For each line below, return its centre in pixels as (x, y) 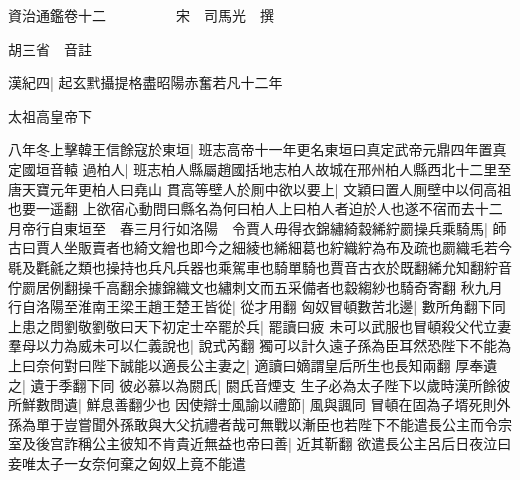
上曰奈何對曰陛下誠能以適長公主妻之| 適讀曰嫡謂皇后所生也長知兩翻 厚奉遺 (253, 364)
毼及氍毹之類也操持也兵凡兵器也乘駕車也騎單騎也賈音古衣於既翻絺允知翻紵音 (260, 266)
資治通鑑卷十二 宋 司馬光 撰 (141, 15)
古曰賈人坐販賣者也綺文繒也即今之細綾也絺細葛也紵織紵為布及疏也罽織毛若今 (260, 247)
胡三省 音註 (50, 48)
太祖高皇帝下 (50, 115)
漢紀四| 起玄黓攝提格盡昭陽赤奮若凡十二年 (145, 82)
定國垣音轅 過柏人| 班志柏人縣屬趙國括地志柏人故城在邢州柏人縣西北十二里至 (260, 168)
